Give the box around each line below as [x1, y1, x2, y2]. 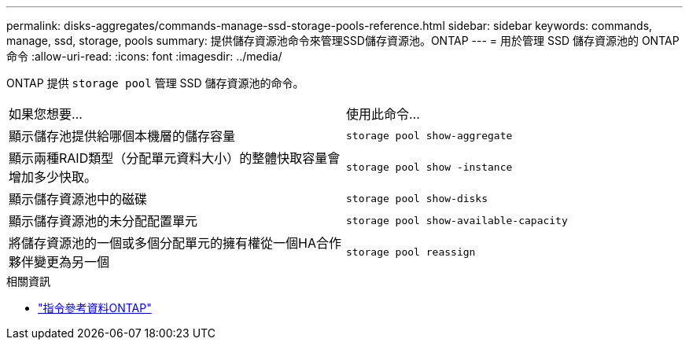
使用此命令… [346, 106, 420, 122]
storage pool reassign [346, 245, 476, 258]
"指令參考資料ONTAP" [38, 301, 152, 315]
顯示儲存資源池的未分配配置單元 [9, 213, 198, 229]
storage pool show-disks [346, 192, 488, 204]
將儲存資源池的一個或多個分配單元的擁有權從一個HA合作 [9, 235, 341, 251]
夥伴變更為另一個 [9, 254, 110, 270]
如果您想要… [9, 106, 83, 122]
